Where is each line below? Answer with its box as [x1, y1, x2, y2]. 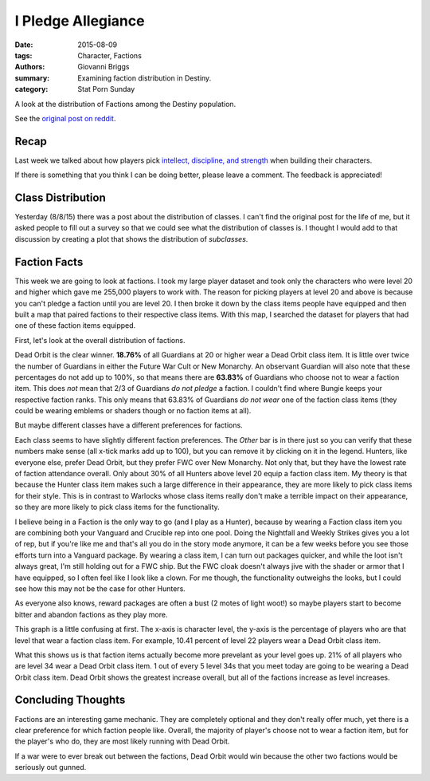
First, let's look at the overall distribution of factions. [14, 335, 186, 345]
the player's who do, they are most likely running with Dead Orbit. [14, 736, 230, 746]
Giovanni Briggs [77, 62, 131, 72]
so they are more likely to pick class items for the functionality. [14, 503, 221, 512]
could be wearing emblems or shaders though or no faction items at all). [14, 406, 252, 416]
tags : [14, 50, 33, 60]
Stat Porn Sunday [77, 85, 135, 94]
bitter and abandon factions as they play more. [14, 609, 168, 619]
